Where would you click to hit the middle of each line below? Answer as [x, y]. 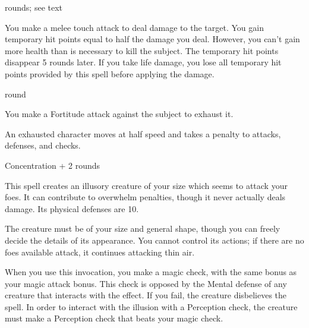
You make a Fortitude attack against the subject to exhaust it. [119, 114]
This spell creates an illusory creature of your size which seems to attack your [146, 185]
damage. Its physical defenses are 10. [72, 208]
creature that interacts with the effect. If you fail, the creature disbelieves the [146, 295]
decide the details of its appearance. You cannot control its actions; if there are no [154, 240]
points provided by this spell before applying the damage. [110, 73]
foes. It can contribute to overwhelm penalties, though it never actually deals [145, 197]
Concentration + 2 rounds [53, 165]
